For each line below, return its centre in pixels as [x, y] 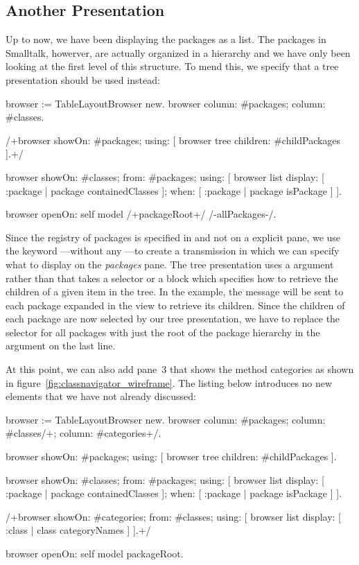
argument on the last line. [61, 346]
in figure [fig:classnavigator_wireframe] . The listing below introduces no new [169, 382]
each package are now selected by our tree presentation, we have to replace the [173, 319]
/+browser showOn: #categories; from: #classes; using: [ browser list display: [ [173, 516]
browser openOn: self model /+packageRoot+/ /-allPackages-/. [141, 214]
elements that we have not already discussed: [101, 396]
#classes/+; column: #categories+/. [84, 433]
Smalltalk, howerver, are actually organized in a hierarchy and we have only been [178, 52]
